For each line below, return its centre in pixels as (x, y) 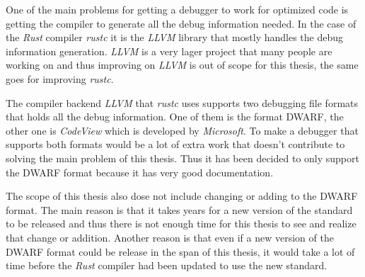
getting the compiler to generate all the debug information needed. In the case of (181, 23)
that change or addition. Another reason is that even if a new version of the (170, 237)
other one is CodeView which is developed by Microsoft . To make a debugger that (182, 130)
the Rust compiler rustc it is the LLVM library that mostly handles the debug (174, 37)
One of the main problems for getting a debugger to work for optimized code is (177, 9)
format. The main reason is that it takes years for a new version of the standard (179, 209)
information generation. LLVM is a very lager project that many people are (169, 51)
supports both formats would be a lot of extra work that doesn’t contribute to (175, 144)
